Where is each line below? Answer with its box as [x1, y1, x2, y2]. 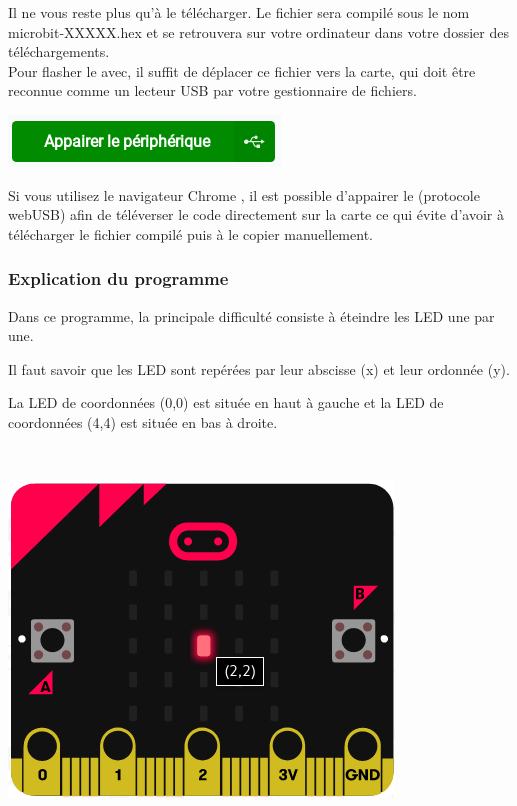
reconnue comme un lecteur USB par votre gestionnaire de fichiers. [8, 80, 417, 101]
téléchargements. [8, 41, 110, 62]
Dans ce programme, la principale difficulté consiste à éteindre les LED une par [8, 305, 495, 326]
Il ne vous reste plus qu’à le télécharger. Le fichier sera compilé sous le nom [8, 2, 470, 22]
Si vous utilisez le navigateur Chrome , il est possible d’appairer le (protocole [8, 184, 480, 205]
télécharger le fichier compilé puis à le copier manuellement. [8, 223, 373, 244]
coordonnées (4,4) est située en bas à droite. [8, 411, 278, 432]
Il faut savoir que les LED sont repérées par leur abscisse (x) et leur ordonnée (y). [8, 358, 510, 379]
